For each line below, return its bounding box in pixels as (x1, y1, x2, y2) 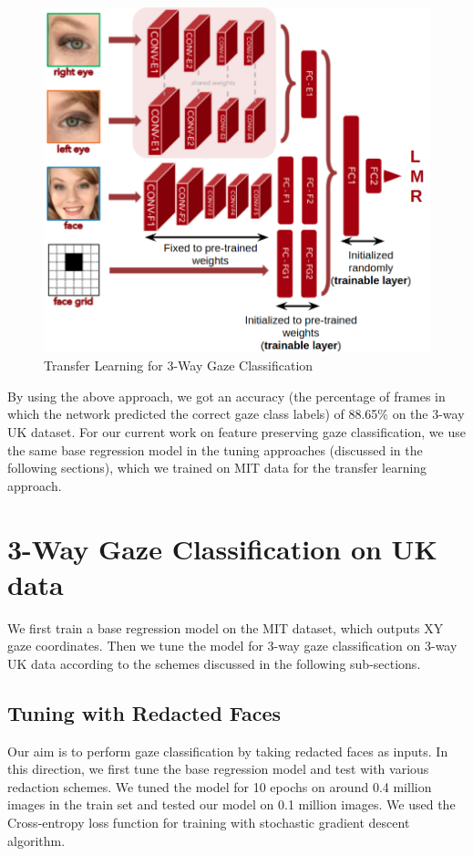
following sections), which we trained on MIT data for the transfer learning (7, 458, 427, 477)
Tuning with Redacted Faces (7, 698, 282, 726)
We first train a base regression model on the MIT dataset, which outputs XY (7, 618, 444, 637)
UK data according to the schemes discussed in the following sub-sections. (7, 653, 421, 673)
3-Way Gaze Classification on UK (7, 529, 437, 567)
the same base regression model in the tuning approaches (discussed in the (7, 440, 423, 459)
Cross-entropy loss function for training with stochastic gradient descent (7, 813, 410, 831)
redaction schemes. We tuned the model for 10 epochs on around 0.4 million (7, 777, 432, 796)
